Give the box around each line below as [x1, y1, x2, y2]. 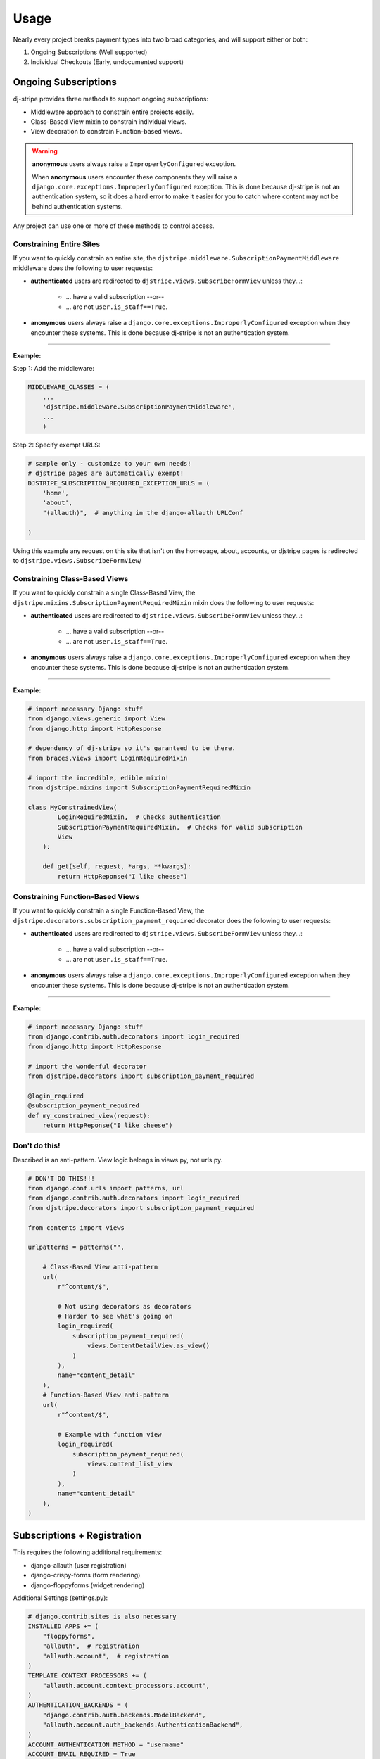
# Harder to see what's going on [57, 1312, 173, 1321]
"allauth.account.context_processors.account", [42, 1682, 210, 1689]
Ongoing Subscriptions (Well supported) [30, 48, 148, 56]
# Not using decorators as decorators [57, 1302, 191, 1310]
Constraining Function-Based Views [13, 891, 140, 901]
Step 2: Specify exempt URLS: [13, 440, 101, 449]
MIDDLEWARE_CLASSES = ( [27, 383, 110, 391]
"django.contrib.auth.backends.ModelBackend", [42, 1710, 207, 1719]
